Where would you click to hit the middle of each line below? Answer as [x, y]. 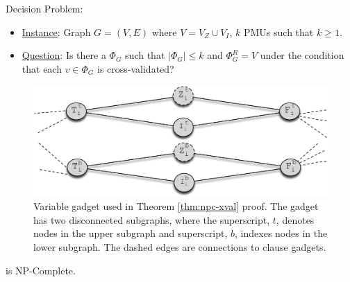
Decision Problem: [44, 8]
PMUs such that [278, 32]
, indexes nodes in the [281, 233]
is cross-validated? [136, 68]
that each [42, 68]
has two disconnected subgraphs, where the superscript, [152, 219]
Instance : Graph [56, 32]
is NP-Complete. [41, 270]
